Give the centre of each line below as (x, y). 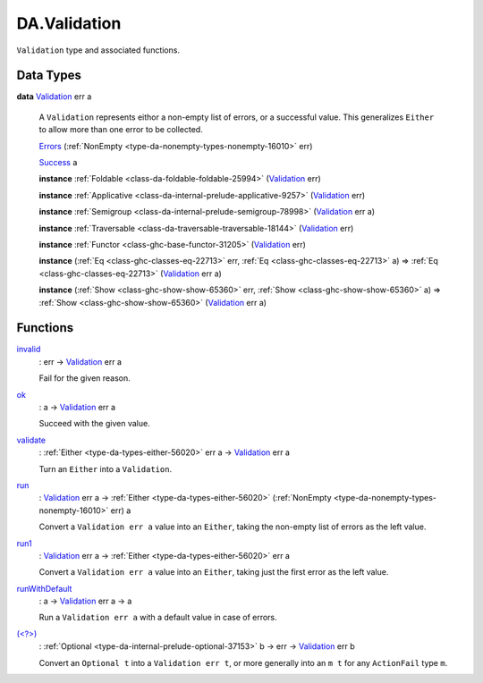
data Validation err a (54, 97)
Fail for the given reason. (85, 378)
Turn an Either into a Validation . (106, 468)
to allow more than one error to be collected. (121, 130)
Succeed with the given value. (95, 424)
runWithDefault (44, 588)
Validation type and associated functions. (98, 50)
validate (31, 440)
